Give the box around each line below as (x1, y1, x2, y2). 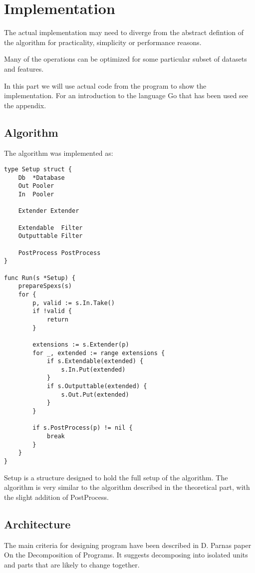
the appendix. (4, 100, 46, 110)
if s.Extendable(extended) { (46, 358, 144, 365)
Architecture (4, 516, 71, 531)
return (46, 316, 68, 323)
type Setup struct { (4, 166, 72, 173)
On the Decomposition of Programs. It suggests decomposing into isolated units (4, 549, 248, 560)
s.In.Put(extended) (61, 366, 126, 373)
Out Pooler (18, 182, 54, 190)
